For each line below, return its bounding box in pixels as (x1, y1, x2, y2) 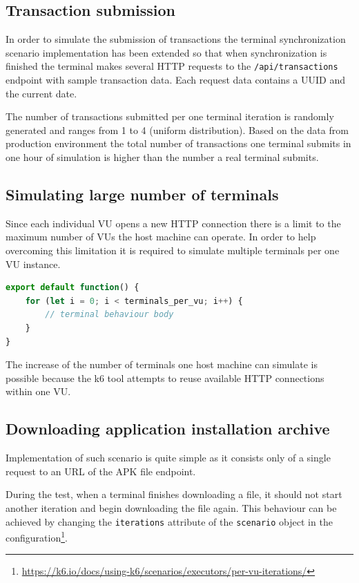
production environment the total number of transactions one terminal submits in (6, 136, 351, 151)
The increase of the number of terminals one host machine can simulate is (6, 357, 318, 372)
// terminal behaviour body (45, 309, 174, 320)
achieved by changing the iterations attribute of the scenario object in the (6, 514, 333, 528)
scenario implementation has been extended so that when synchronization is (6, 45, 327, 59)
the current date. (6, 86, 77, 100)
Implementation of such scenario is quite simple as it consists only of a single (6, 450, 331, 465)
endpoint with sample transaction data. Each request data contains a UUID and (6, 73, 345, 87)
